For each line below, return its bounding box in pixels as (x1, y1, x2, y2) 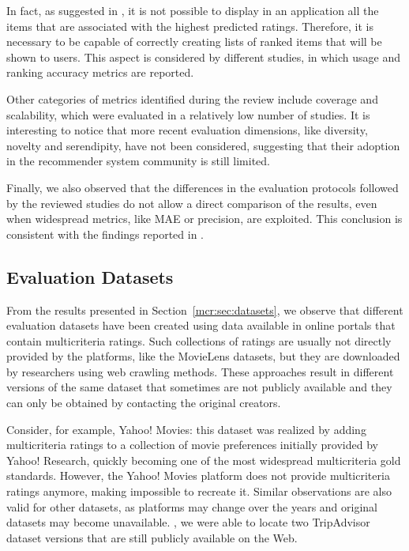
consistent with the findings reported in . (6, 225, 204, 242)
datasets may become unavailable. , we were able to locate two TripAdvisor (6, 514, 370, 530)
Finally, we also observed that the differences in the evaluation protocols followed (6, 179, 399, 195)
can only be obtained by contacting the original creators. (6, 394, 281, 411)
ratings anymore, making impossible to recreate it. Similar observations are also (6, 483, 392, 500)
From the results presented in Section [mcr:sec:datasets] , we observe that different (6, 301, 403, 318)
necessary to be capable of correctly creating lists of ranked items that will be (6, 33, 382, 50)
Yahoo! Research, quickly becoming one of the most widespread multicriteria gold (6, 451, 401, 468)
